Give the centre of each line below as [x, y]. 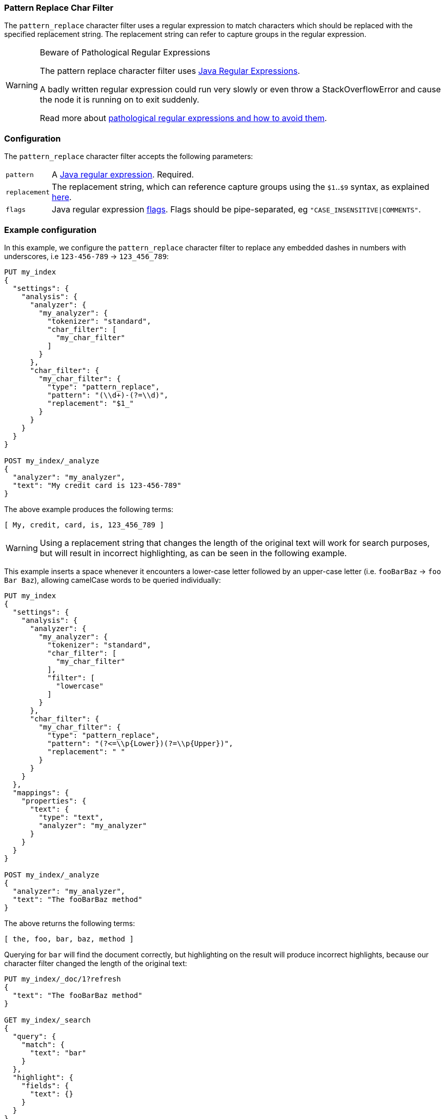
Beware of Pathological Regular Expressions [125, 53]
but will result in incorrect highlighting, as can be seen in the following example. [193, 553]
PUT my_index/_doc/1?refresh [63, 979]
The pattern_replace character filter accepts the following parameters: [129, 156]
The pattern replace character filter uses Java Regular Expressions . [170, 71]
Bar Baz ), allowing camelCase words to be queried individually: [113, 580]
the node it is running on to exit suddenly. [119, 100]
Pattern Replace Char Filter [59, 8]
